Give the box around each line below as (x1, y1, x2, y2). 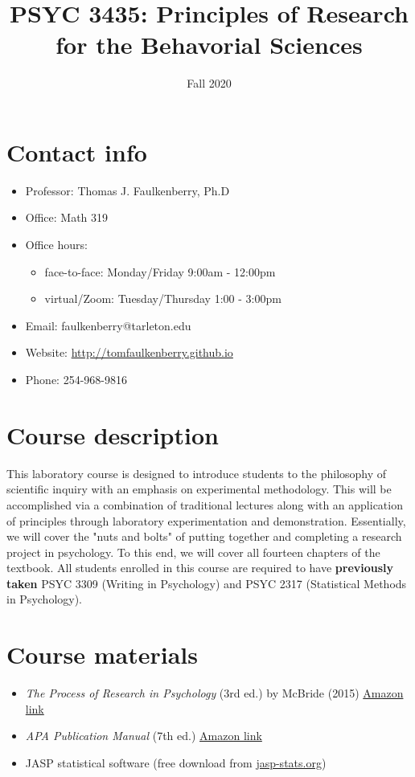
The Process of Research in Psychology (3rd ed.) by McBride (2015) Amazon (25, 685, 404, 701)
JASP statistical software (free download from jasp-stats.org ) (25, 754, 327, 771)
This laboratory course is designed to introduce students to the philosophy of (6, 464, 387, 481)
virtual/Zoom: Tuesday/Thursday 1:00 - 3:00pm (44, 290, 281, 307)
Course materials (6, 638, 198, 671)
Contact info (6, 135, 147, 168)
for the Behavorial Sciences (55, 28, 363, 61)
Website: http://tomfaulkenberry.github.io (25, 344, 233, 361)
